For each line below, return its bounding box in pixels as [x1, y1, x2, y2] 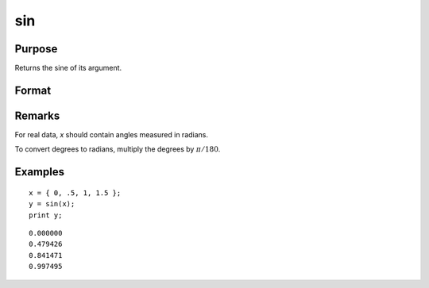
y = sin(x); [29, 199, 75, 209]
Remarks [14, 109, 60, 122]
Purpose [14, 42, 58, 56]
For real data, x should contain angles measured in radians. [14, 129, 209, 139]
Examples [14, 165, 65, 179]
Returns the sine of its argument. [14, 63, 122, 73]
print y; [29, 210, 63, 220]
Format [14, 83, 52, 97]
